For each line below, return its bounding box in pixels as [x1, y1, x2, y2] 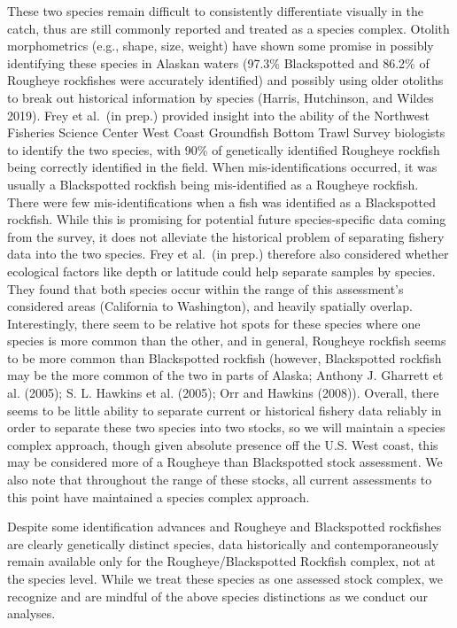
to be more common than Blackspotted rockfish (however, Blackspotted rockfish [7, 348, 442, 367]
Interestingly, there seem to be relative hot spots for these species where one [7, 314, 421, 332]
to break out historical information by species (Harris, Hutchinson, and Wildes [7, 88, 434, 106]
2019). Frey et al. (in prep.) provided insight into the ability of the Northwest [7, 105, 430, 124]
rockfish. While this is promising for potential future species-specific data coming [7, 210, 446, 229]
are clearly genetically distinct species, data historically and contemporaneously [7, 534, 439, 553]
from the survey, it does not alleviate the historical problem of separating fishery [7, 227, 445, 245]
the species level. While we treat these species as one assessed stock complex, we [7, 570, 443, 587]
